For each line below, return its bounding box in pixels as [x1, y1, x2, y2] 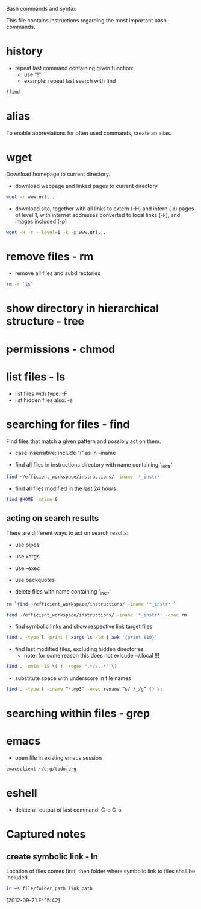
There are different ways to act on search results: [6, 529, 129, 537]
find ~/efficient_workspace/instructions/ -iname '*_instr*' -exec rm [6, 612, 187, 618]
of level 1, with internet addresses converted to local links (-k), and [14, 211, 181, 218]
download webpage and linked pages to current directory [14, 182, 158, 189]
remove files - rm [6, 250, 94, 264]
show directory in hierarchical [6, 302, 159, 315]
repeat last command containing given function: [14, 64, 134, 71]
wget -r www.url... [6, 193, 55, 200]
